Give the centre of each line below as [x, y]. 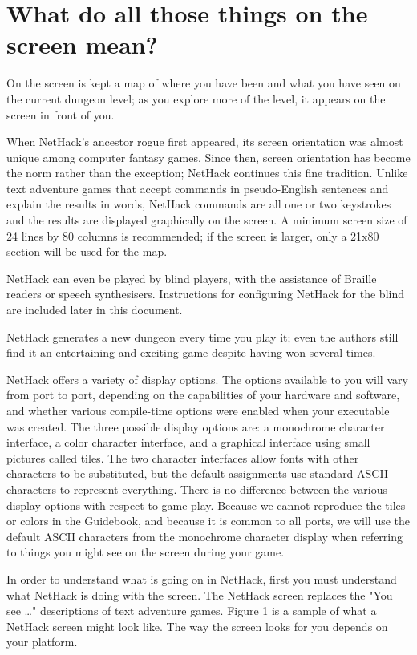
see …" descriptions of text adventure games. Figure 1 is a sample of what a [192, 611]
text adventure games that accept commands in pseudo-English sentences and [198, 188]
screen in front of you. [61, 114]
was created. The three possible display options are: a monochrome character [196, 426]
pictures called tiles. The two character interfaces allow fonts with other [183, 457]
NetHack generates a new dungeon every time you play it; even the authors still [202, 336]
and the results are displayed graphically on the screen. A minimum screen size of [207, 220]
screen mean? [82, 44]
